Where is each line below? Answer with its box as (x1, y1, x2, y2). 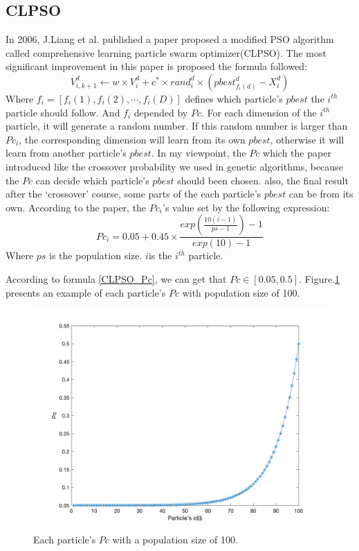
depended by (134, 105, 188, 119)
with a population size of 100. (112, 532, 238, 546)
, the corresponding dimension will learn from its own (19, 132, 246, 146)
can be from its (288, 186, 353, 201)
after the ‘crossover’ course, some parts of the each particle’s (6, 186, 261, 201)
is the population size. (49, 248, 142, 263)
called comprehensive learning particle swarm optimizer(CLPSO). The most (6, 45, 326, 60)
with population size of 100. (182, 285, 300, 299)
